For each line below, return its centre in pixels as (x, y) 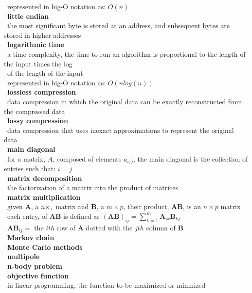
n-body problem (35, 266)
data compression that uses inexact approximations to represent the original (120, 130)
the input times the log (38, 63)
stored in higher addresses (43, 35)
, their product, (146, 206)
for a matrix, (26, 158)
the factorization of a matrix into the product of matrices (93, 187)
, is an (192, 206)
